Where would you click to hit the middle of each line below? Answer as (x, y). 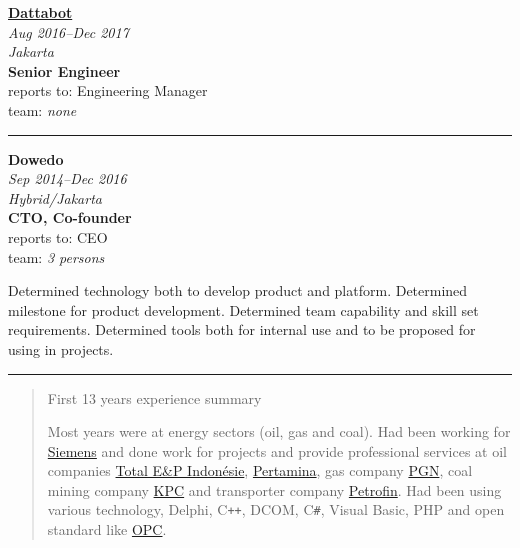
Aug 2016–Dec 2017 (68, 31)
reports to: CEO (58, 236)
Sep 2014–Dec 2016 (67, 178)
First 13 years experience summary (154, 397)
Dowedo (36, 158)
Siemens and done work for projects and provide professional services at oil (277, 450)
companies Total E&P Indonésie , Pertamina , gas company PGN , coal (260, 470)
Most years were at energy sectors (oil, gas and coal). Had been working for (279, 431)
